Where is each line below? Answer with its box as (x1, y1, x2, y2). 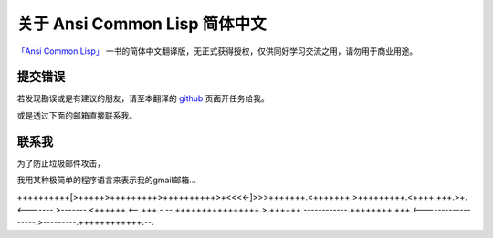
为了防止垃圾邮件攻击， (16, 158, 105, 169)
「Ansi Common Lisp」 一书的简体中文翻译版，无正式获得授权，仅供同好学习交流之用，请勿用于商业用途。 (16, 46, 418, 57)
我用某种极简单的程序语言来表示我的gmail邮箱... (16, 174, 196, 186)
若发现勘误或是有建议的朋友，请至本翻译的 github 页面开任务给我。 (16, 93, 269, 104)
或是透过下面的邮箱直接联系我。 (16, 109, 137, 120)
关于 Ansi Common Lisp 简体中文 (16, 14, 267, 34)
